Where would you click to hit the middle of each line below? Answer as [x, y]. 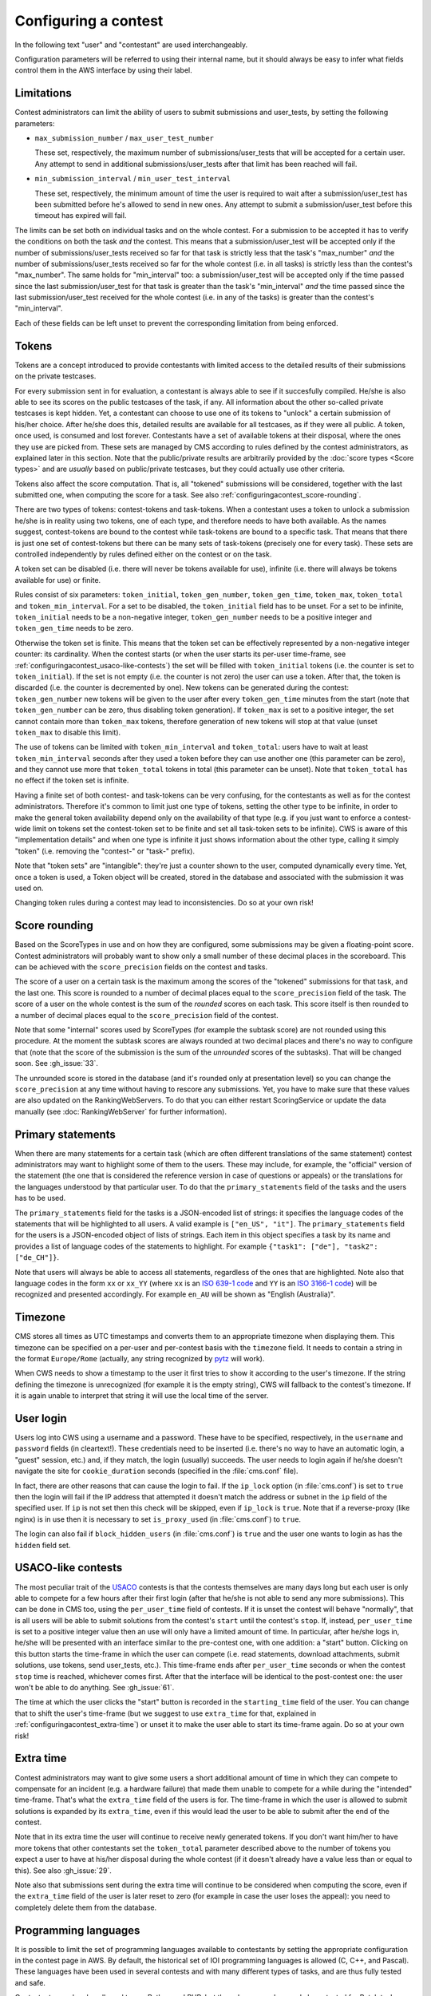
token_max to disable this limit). [68, 732]
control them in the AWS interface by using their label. [104, 70]
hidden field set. [43, 1545]
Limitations [43, 93]
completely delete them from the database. [86, 1907]
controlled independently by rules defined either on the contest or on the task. [143, 554]
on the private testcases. [55, 376]
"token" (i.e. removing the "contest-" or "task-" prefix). [105, 851]
